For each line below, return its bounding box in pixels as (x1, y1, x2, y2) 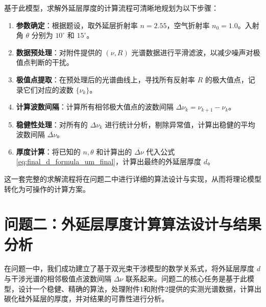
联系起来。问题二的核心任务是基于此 (125, 273, 247, 284)
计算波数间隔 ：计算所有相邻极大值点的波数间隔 (16, 101, 174, 112)
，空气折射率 (166, 19, 210, 30)
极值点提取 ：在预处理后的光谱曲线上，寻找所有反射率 (16, 74, 195, 84)
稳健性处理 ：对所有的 (16, 119, 88, 129)
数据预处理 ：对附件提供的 (16, 47, 102, 57)
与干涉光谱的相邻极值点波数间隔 (4, 273, 111, 284)
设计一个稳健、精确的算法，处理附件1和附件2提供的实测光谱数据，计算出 (18, 283, 261, 294)
